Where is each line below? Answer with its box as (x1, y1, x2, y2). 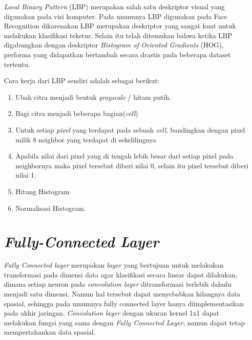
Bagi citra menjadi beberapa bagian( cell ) (15, 108, 138, 118)
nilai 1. (15, 170, 36, 180)
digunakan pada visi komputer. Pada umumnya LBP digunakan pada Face (4, 11, 228, 21)
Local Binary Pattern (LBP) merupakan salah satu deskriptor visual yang (4, 1, 225, 11)
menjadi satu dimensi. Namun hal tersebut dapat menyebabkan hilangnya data (4, 289, 241, 298)
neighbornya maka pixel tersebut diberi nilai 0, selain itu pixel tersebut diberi (15, 160, 249, 170)
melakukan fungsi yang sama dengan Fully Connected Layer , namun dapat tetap (4, 317, 245, 327)
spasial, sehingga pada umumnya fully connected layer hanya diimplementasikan (4, 298, 244, 308)
